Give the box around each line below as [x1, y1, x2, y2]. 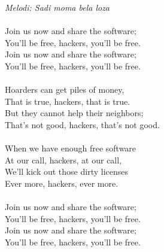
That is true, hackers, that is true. [5, 95, 130, 107]
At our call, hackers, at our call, [5, 153, 122, 166]
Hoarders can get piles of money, [5, 83, 124, 96]
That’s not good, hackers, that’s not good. [5, 118, 160, 130]
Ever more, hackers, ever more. [5, 177, 119, 189]
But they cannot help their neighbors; [5, 107, 144, 119]
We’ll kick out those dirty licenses [5, 165, 128, 178]
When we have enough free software [5, 142, 136, 154]
